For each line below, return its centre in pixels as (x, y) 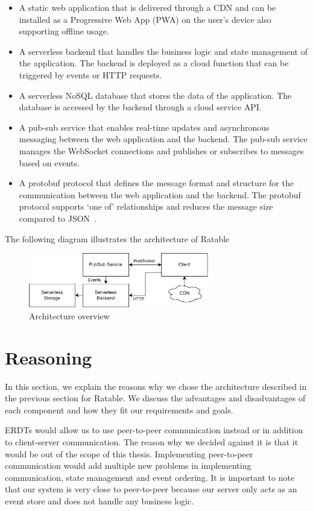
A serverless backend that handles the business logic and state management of (163, 51)
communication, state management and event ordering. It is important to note (150, 477)
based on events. (49, 162)
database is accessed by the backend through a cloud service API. (140, 107)
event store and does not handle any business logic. (100, 500)
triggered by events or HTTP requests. (90, 74)
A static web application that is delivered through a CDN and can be (147, 7)
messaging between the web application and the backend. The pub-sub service (163, 139)
